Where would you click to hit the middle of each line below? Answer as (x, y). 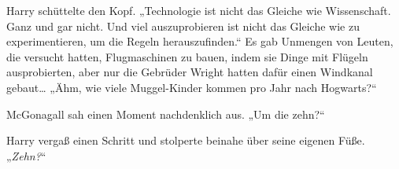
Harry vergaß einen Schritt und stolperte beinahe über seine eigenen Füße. (186, 140)
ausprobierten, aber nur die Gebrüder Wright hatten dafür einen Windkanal (190, 72)
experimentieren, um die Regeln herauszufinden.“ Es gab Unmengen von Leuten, (200, 41)
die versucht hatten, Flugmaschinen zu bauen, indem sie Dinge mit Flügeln (187, 56)
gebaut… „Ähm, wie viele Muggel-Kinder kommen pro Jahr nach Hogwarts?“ (192, 87)
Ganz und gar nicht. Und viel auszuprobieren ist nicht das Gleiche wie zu (183, 26)
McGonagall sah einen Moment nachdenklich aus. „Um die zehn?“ (166, 114)
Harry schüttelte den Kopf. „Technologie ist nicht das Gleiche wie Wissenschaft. (199, 10)
